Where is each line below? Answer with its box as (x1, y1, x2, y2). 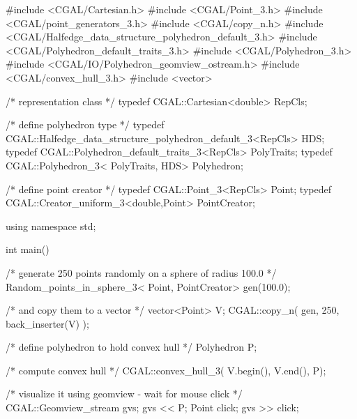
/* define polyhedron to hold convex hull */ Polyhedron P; (6, 340, 257, 354)
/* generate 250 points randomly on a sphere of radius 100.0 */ (6, 265, 277, 280)
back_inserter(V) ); (6, 316, 89, 330)
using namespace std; (6, 218, 96, 233)
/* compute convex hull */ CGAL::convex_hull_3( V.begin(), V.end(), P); (6, 363, 326, 377)
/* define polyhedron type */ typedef (6, 117, 165, 132)
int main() (6, 242, 50, 257)
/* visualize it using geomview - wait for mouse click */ (6, 386, 243, 401)
